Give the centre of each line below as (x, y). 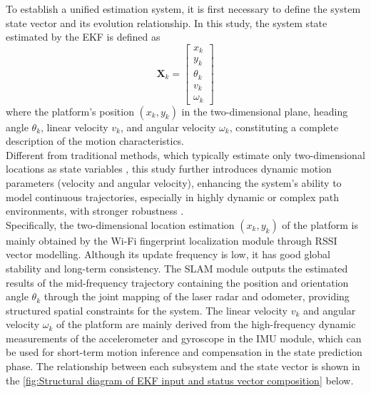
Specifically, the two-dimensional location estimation (120, 224)
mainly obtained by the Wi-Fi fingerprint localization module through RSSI (172, 240)
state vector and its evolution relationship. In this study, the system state (167, 22)
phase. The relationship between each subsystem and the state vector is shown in (183, 366)
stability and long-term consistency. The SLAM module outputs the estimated (177, 268)
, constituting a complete (284, 127)
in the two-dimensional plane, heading (265, 111)
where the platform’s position (70, 111)
